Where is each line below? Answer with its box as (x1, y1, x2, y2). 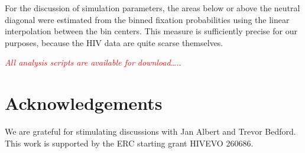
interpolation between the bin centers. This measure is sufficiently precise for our (5, 25, 297, 37)
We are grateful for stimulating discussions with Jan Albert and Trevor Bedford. (5, 125, 296, 138)
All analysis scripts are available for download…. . (5, 56, 181, 69)
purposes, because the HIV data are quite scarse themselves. (5, 36, 223, 48)
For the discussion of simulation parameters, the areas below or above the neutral (5, 2, 300, 14)
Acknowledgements (5, 91, 163, 115)
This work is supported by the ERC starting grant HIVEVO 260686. (5, 136, 254, 149)
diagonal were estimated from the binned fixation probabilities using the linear (5, 13, 290, 25)
